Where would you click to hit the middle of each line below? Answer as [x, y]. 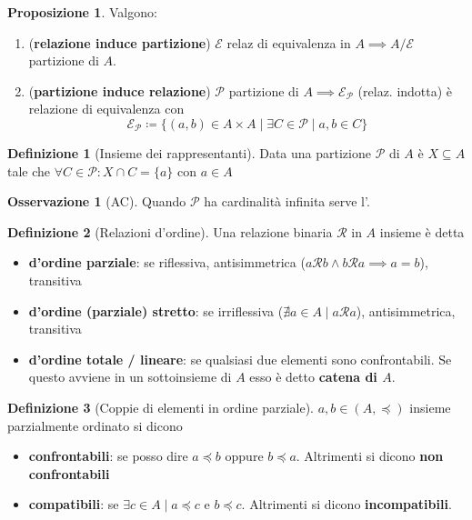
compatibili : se [74, 504]
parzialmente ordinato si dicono [95, 425]
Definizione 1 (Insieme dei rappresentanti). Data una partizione [189, 152]
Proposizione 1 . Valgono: [82, 12]
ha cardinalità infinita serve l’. [287, 201]
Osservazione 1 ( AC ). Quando [97, 201]
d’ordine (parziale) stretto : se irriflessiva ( [156, 310]
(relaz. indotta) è [405, 90]
